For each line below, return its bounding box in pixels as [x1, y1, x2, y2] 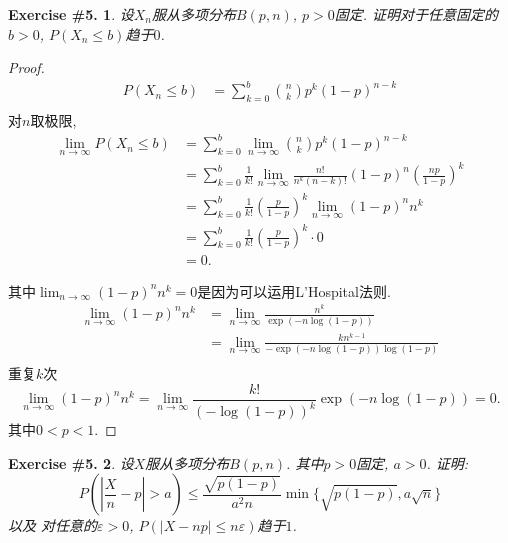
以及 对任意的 [8, 515, 98, 536]
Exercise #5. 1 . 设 [8, 4, 134, 24]
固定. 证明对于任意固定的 [334, 4, 499, 24]
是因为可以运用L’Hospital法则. [197, 280, 391, 301]
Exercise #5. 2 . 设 [8, 452, 134, 473]
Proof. [8, 57, 45, 78]
